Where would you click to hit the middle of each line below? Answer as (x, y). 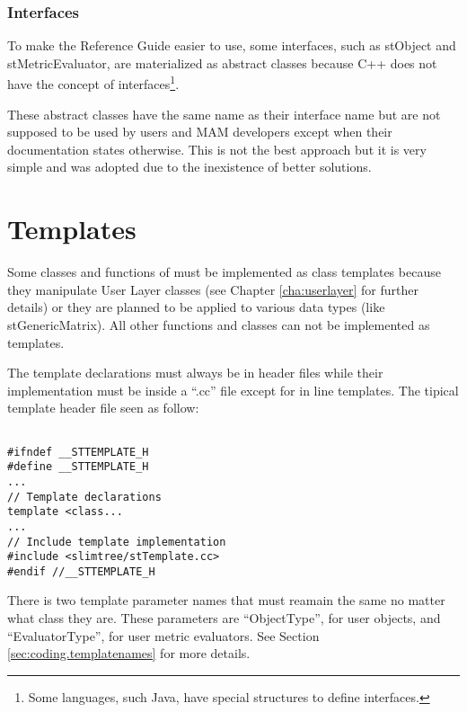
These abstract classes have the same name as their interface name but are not (224, 114)
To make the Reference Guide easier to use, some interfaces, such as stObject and (232, 45)
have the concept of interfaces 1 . (93, 83)
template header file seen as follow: (103, 408)
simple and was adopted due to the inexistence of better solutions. (189, 167)
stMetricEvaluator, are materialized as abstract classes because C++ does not (222, 62)
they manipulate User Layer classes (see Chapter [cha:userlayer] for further (213, 289)
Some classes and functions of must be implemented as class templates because (224, 272)
